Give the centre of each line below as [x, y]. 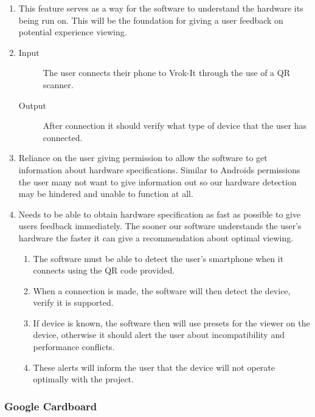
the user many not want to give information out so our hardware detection [157, 181]
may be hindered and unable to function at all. [106, 194]
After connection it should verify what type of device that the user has [175, 126]
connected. [63, 137]
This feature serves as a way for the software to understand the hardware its [161, 8]
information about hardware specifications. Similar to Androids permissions [159, 169]
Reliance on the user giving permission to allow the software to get [143, 158]
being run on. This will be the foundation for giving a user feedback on [151, 20]
